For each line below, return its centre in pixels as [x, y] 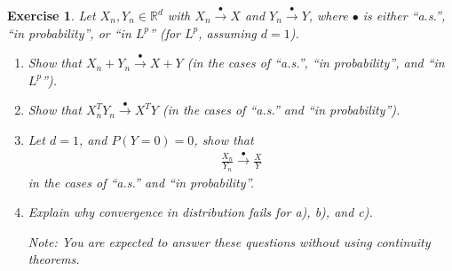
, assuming [227, 32]
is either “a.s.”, [404, 15]
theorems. [54, 259]
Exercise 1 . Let [52, 15]
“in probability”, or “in [69, 32]
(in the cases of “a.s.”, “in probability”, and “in [316, 63]
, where [328, 15]
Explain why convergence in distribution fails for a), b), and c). [200, 212]
